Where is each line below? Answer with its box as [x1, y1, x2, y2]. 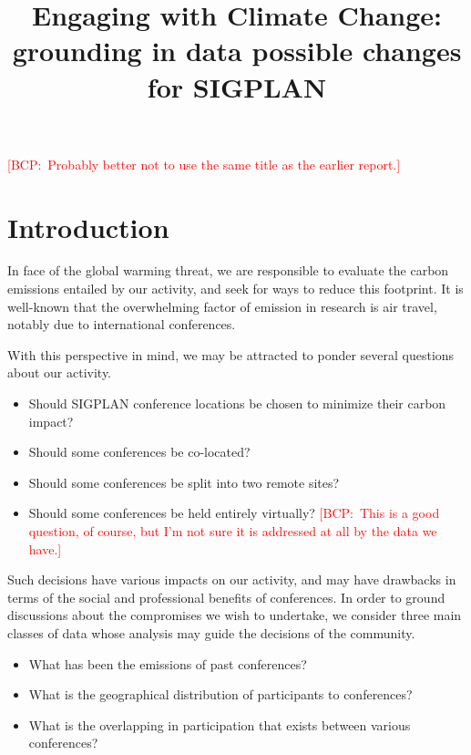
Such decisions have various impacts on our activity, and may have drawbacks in [7, 570, 456, 589]
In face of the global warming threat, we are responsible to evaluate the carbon [7, 261, 449, 280]
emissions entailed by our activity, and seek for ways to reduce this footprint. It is [7, 279, 464, 298]
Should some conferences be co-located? [28, 442, 251, 461]
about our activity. [7, 363, 112, 382]
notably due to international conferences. [7, 315, 236, 334]
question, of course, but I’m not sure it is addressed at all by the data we [28, 522, 437, 540]
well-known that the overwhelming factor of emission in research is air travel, [7, 296, 437, 315]
